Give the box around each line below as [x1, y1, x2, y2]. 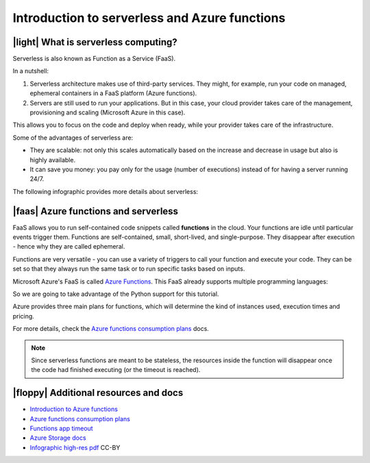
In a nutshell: [12, 67, 49, 75]
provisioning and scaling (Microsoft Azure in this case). [29, 108, 186, 116]
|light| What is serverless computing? [12, 36, 177, 48]
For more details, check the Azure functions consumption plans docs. [12, 325, 209, 333]
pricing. [12, 312, 34, 320]
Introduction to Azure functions [29, 405, 118, 414]
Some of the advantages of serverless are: [12, 134, 134, 142]
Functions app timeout [29, 425, 93, 433]
